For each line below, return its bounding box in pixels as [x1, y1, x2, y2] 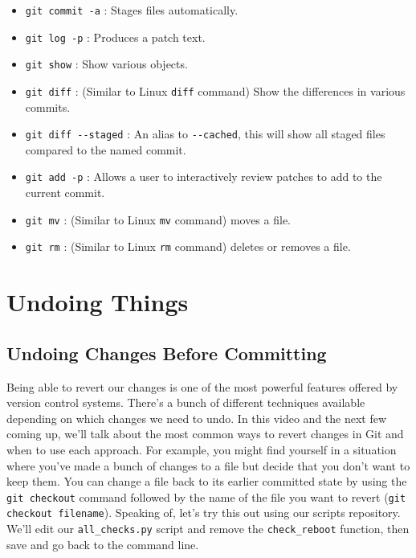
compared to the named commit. [25, 141, 186, 158]
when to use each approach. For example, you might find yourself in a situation [6, 441, 397, 457]
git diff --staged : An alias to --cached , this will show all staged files [25, 125, 385, 142]
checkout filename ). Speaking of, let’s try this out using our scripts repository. [6, 504, 401, 521]
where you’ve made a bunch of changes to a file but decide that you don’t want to [6, 457, 410, 474]
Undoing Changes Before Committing [6, 340, 327, 365]
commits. [25, 98, 71, 115]
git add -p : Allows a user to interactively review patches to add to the [25, 168, 382, 185]
